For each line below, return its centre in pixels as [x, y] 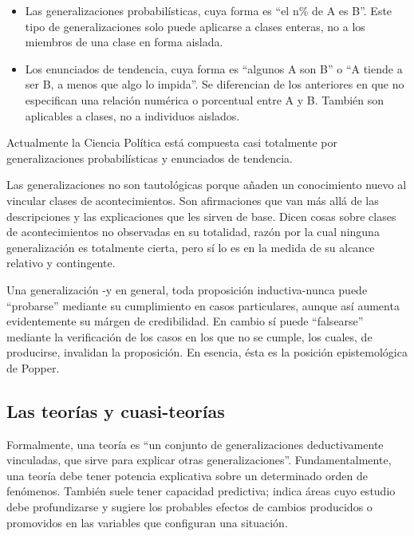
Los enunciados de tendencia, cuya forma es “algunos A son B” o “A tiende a [214, 68]
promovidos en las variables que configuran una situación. [147, 522]
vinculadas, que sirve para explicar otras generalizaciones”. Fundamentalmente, [199, 460]
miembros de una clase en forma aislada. [124, 42]
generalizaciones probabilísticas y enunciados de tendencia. [150, 158]
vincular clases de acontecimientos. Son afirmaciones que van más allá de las [193, 200]
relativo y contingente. [61, 263]
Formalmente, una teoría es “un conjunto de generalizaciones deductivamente [195, 444]
